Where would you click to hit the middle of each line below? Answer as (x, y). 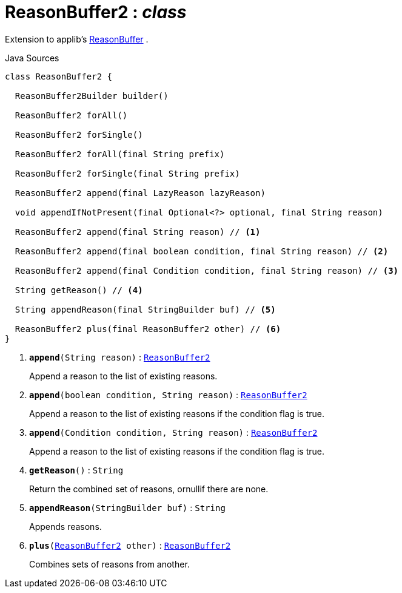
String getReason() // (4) (79, 290)
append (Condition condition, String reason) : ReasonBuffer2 (173, 432)
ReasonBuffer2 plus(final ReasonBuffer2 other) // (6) (148, 329)
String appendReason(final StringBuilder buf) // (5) (145, 309)
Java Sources (32, 58)
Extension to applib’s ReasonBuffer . (77, 39)
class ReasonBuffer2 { (59, 76)
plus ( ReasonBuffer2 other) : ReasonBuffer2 (130, 545)
